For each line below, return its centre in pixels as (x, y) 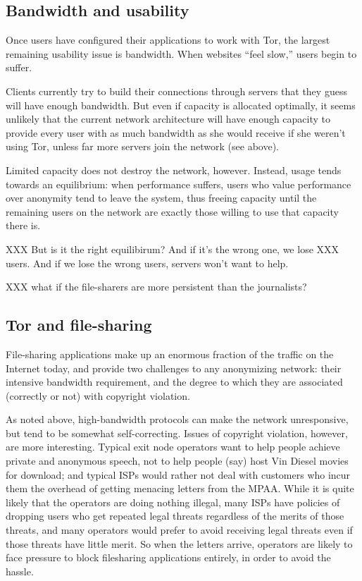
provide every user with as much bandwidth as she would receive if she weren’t (176, 132)
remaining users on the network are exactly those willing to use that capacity (172, 211)
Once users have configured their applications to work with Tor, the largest (168, 40)
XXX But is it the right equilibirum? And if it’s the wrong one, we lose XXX (173, 249)
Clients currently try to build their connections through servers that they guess (176, 91)
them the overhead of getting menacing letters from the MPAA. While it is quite (180, 488)
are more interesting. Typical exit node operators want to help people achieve (173, 447)
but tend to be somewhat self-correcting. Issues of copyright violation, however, (177, 433)
